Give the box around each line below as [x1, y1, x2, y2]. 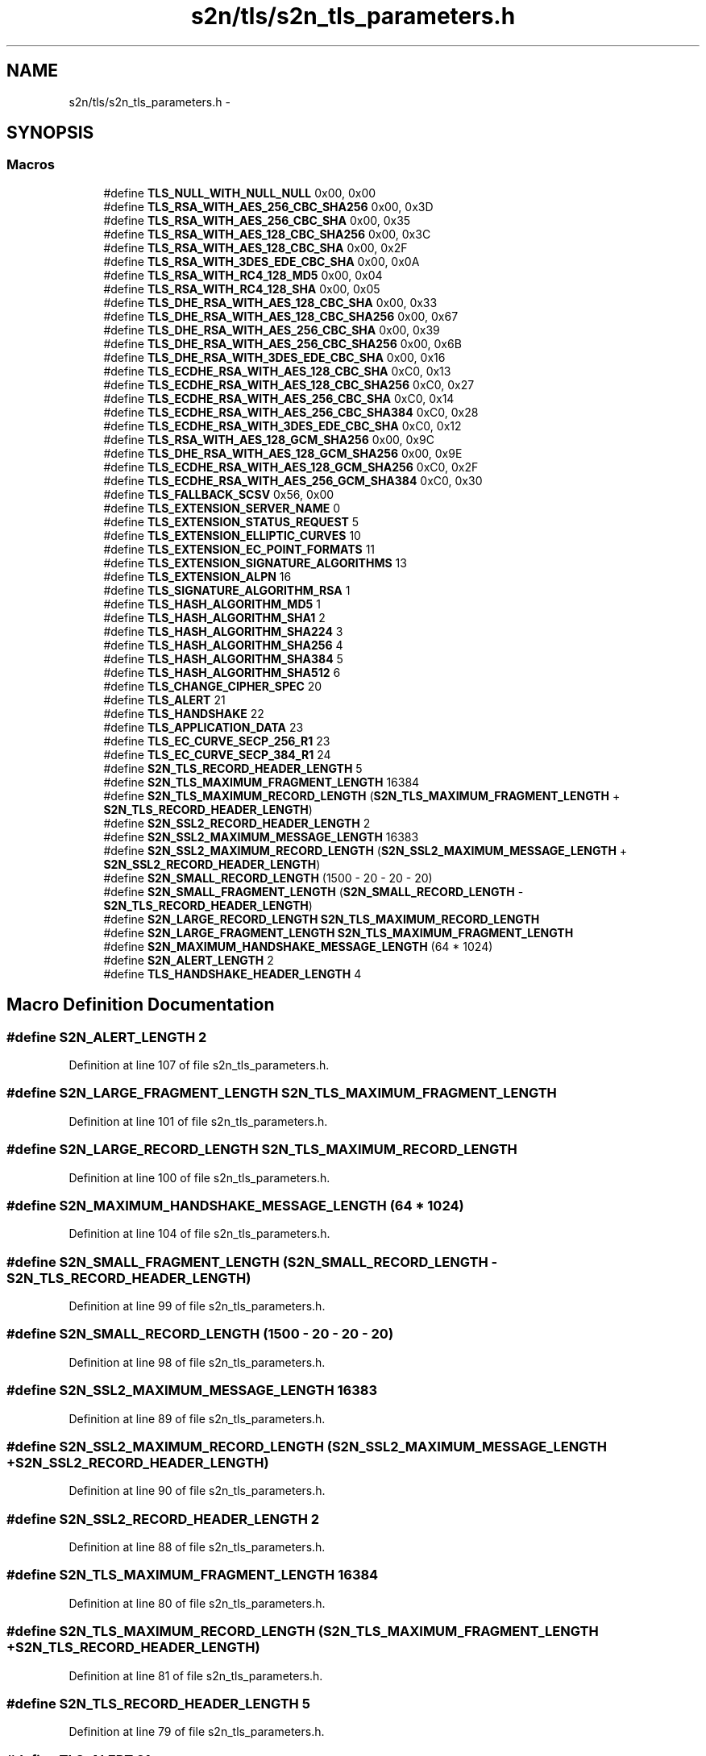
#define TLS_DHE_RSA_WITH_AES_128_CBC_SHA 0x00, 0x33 [103, 295, 438, 309]
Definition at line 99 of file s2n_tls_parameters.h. [69, 1299, 326, 1314]
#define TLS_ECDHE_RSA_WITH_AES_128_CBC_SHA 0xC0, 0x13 [103, 363, 451, 378]
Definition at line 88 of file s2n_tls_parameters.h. [69, 1540, 326, 1555]
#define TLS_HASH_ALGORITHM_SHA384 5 [103, 651, 343, 666]
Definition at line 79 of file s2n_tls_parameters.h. [69, 1725, 325, 1739]
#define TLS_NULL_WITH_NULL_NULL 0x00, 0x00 [103, 185, 376, 200]
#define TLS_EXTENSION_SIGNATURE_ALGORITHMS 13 [103, 555, 407, 570]
